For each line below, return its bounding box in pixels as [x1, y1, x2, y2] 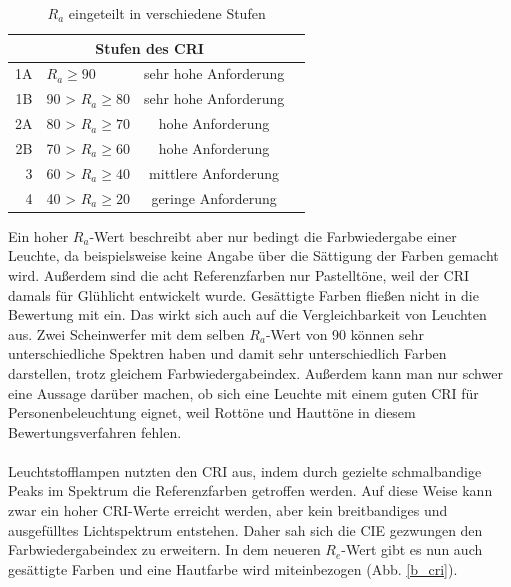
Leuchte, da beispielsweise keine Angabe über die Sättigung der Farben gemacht [8, 245, 499, 266]
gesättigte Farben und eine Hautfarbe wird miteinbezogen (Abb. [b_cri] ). [8, 558, 458, 579]
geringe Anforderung [151, 187, 277, 208]
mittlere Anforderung [149, 162, 280, 183]
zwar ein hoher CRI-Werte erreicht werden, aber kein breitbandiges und [8, 500, 448, 521]
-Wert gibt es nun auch [341, 539, 483, 560]
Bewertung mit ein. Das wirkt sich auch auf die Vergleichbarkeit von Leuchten [8, 304, 487, 325]
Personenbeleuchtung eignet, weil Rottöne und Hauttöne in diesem [8, 402, 416, 423]
